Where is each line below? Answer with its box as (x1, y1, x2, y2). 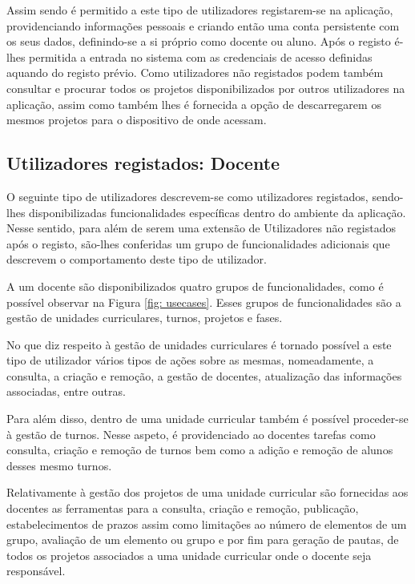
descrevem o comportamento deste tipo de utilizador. (6, 251, 267, 268)
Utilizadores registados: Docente (6, 151, 280, 175)
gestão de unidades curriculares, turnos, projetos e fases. (6, 309, 283, 326)
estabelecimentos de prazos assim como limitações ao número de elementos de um (6, 515, 407, 532)
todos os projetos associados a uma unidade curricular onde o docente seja (6, 546, 372, 563)
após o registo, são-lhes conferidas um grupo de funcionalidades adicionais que (6, 235, 390, 252)
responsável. (6, 562, 66, 579)
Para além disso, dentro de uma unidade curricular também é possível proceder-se (6, 410, 409, 427)
